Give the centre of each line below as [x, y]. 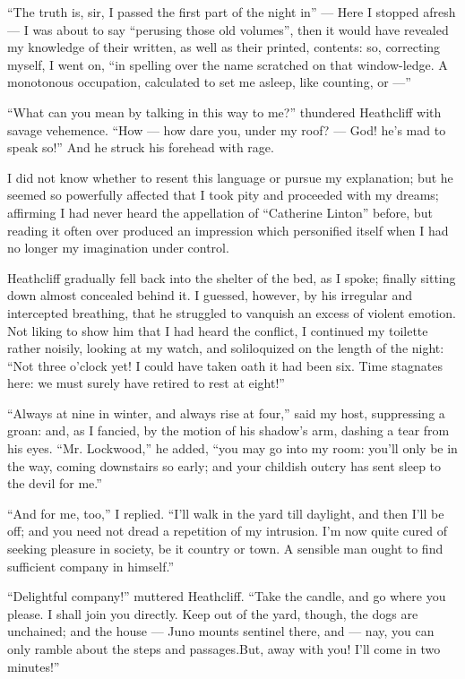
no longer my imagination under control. [118, 248]
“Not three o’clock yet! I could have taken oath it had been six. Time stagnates [225, 365]
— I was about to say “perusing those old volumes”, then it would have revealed [228, 29]
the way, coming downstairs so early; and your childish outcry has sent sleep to [224, 465]
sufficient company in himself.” [91, 566]
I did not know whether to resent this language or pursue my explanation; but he [230, 177]
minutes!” [34, 666]
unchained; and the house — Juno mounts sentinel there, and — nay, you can [221, 631]
